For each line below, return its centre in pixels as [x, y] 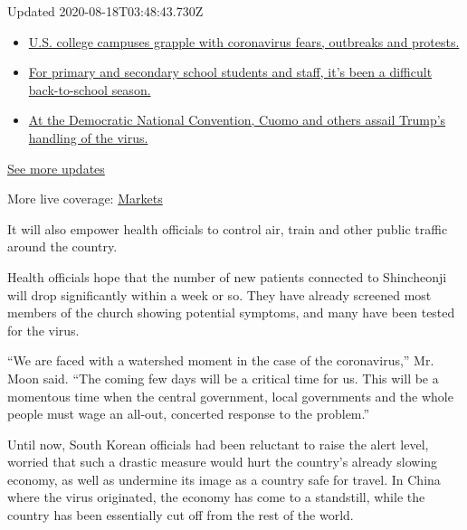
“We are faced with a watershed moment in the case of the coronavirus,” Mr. [221, 360]
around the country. [62, 246]
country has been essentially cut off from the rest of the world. [181, 515]
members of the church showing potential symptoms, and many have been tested [231, 312]
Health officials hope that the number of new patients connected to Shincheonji [227, 276]
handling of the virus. [88, 137]
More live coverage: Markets [85, 199]
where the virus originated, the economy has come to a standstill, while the [216, 497]
